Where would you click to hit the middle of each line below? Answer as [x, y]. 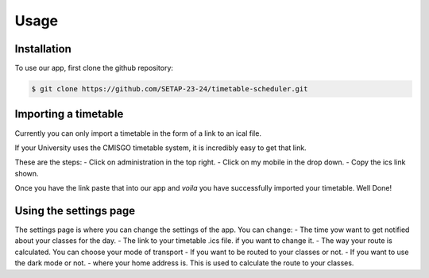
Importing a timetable [69, 114]
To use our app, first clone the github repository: [94, 68]
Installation [43, 49]
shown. [27, 173]
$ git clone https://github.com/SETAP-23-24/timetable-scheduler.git [170, 89]
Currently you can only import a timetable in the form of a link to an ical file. [138, 133]
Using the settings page [75, 210]
